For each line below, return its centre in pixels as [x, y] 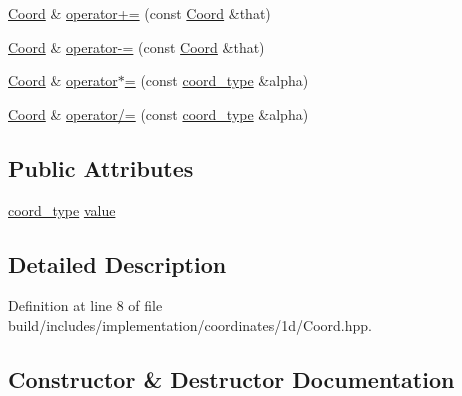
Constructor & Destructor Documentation [231, 378]
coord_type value [62, 209]
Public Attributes [101, 167]
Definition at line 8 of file [85, 305]
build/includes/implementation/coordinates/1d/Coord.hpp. [190, 324]
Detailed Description [117, 263]
